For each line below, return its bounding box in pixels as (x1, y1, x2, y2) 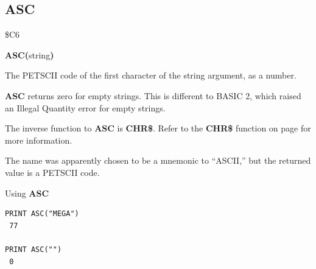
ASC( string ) (5, 48, 54, 61)
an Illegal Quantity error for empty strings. (5, 101, 166, 114)
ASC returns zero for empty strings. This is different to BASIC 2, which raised (5, 89, 301, 102)
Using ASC (5, 186, 49, 199)
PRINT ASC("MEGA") (5, 209, 79, 218)
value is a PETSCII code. (5, 166, 100, 178)
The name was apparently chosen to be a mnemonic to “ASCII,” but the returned (5, 154, 311, 167)
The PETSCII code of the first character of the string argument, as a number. (5, 69, 297, 82)
